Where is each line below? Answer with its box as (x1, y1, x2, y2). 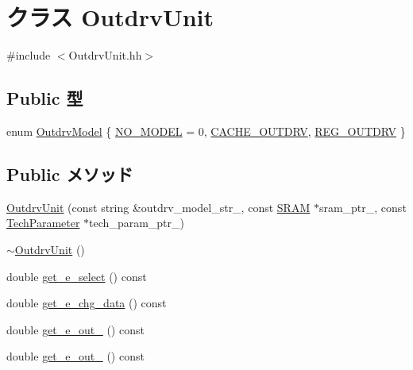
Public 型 (6, 86, 83, 110)
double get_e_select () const (6, 268, 147, 284)
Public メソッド (6, 161, 133, 186)
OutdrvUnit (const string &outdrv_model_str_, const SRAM (6, 198, 311, 215)
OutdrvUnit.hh (68, 47, 142, 64)
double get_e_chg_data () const (6, 295, 167, 311)
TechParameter (6, 214, 80, 231)
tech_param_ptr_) (89, 214, 184, 231)
